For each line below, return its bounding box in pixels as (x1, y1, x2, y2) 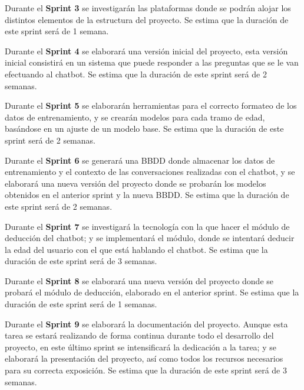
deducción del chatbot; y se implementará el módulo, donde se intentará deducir (5, 232, 295, 244)
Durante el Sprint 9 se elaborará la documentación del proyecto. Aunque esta (5, 317, 288, 330)
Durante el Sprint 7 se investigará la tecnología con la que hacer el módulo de (5, 220, 290, 232)
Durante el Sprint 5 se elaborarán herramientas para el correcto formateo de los (5, 99, 297, 112)
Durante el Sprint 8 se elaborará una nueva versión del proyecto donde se (5, 274, 274, 287)
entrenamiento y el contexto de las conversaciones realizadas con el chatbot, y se (5, 165, 295, 178)
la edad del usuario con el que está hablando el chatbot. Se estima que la (5, 243, 268, 255)
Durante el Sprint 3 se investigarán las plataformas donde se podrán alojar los (5, 2, 291, 14)
